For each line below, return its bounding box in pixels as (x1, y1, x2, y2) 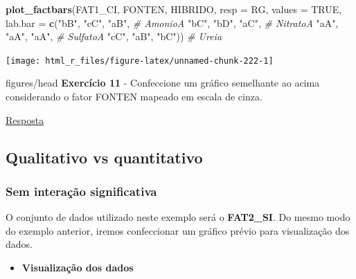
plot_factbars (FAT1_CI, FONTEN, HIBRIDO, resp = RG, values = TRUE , (6, 2, 342, 16)
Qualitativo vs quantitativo (6, 146, 203, 168)
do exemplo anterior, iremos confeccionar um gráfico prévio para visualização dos (6, 223, 350, 237)
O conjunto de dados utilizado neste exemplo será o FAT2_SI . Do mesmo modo (6, 210, 350, 224)
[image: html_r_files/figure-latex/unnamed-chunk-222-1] (6, 55, 274, 66)
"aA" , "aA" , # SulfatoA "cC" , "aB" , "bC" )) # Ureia (6, 29, 222, 44)
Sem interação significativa (6, 182, 157, 199)
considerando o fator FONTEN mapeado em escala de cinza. (6, 89, 262, 104)
